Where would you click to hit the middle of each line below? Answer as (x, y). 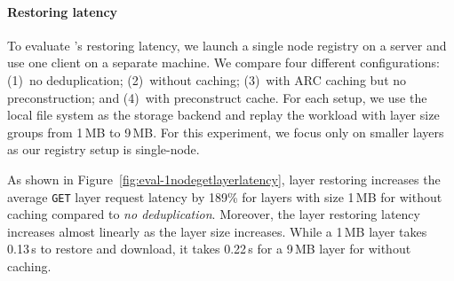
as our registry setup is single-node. (104, 149)
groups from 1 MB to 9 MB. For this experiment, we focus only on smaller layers (226, 132)
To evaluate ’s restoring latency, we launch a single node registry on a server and (227, 45)
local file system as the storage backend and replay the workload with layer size (223, 115)
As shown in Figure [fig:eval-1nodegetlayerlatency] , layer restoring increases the (224, 179)
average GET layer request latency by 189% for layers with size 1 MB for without (225, 196)
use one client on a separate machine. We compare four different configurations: (223, 62)
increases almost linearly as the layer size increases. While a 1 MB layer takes (217, 231)
